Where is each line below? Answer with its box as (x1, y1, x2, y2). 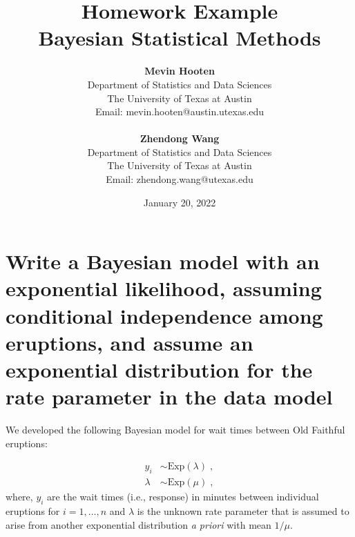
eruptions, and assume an (6, 328, 253, 356)
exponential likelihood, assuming (6, 274, 322, 302)
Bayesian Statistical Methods (38, 23, 321, 52)
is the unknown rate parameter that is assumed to (137, 503, 349, 518)
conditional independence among (6, 301, 323, 329)
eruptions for (6, 503, 60, 518)
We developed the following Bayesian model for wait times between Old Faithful (6, 422, 345, 437)
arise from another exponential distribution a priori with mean (6, 517, 271, 531)
